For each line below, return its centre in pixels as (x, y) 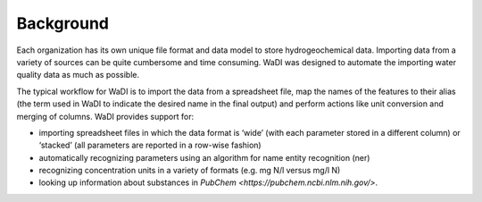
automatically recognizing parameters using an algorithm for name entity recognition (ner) (204, 157)
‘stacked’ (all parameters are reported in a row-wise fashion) (150, 145)
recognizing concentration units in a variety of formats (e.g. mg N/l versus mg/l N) (190, 171)
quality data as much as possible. (78, 75)
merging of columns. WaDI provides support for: (105, 116)
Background (62, 23)
